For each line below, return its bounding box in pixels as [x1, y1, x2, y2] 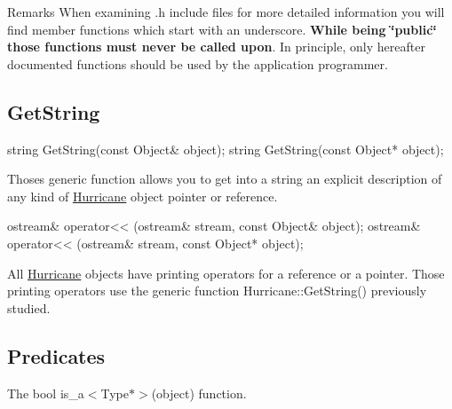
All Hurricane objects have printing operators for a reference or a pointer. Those [7, 263, 445, 282]
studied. [7, 298, 51, 317]
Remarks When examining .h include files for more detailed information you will [7, 3, 445, 20]
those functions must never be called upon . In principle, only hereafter [7, 37, 425, 56]
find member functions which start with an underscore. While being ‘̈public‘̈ [7, 20, 437, 38]
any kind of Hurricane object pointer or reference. [7, 186, 278, 205]
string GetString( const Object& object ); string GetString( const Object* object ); [7, 139, 444, 158]
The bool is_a [7, 383, 84, 402]
